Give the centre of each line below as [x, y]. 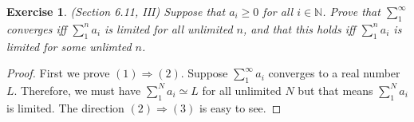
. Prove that [351, 11]
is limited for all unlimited [169, 28]
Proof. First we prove [58, 73]
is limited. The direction [65, 107]
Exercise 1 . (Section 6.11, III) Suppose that [116, 11]
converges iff [37, 28]
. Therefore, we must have [77, 90]
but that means [335, 90]
